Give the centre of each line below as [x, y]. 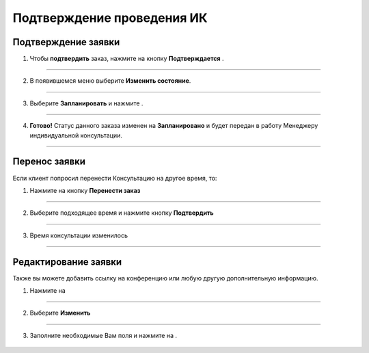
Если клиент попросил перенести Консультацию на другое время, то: [115, 178]
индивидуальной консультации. [76, 135]
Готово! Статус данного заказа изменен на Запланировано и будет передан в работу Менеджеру [174, 126]
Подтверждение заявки [66, 42]
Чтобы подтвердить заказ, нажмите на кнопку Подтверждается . [127, 59]
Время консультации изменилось [79, 235]
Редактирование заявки [67, 262]
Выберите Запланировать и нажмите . [86, 103]
